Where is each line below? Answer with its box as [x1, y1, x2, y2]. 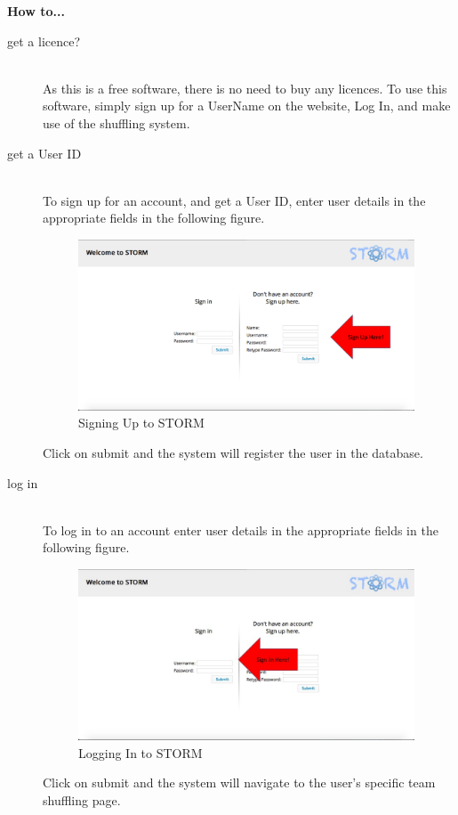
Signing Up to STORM [78, 413, 205, 432]
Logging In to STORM [78, 743, 203, 762]
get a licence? [7, 31, 81, 50]
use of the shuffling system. [43, 113, 190, 132]
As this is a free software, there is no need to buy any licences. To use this [43, 78, 447, 97]
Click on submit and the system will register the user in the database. [43, 444, 423, 462]
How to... [7, 2, 65, 20]
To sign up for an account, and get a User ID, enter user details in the [43, 191, 426, 209]
